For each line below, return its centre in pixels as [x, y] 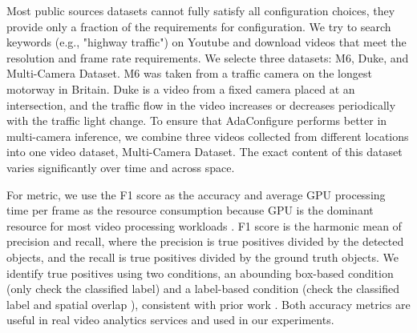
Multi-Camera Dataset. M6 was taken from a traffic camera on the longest [189, 73]
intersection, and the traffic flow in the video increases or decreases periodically [201, 104]
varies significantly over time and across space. [121, 167]
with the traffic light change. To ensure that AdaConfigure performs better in [197, 120]
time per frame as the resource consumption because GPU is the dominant [190, 210]
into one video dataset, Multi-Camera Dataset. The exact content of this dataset [204, 152]
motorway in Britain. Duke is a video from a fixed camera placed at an [181, 88]
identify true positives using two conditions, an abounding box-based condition [200, 273]
